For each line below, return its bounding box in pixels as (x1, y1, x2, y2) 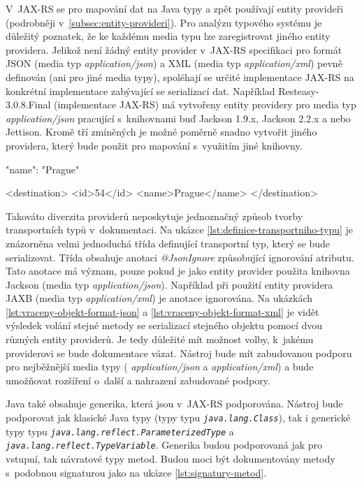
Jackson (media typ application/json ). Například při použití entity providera (6, 277, 333, 291)
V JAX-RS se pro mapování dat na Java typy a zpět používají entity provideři (6, 1, 344, 15)
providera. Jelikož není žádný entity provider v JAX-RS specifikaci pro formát (6, 42, 342, 57)
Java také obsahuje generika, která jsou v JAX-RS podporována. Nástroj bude (6, 396, 343, 411)
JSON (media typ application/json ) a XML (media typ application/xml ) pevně (6, 56, 342, 71)
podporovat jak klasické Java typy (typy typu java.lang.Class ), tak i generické (6, 410, 351, 425)
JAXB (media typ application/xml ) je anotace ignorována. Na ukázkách (6, 291, 313, 305)
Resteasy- (278, 83, 319, 98)
